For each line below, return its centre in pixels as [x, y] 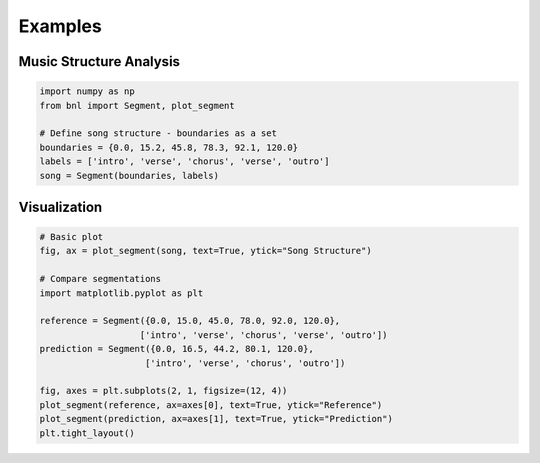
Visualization [60, 206]
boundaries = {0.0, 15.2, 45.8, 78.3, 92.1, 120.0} [169, 147]
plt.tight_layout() [87, 433]
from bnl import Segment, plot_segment [137, 105]
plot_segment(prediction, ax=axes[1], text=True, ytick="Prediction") [216, 419]
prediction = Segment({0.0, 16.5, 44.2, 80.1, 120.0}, [176, 349]
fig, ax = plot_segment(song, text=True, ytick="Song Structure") [205, 251]
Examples [60, 26]
